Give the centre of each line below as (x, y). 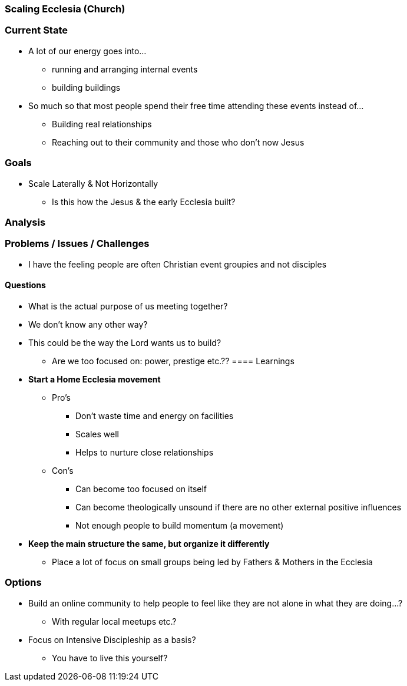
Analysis (25, 222)
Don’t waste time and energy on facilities (155, 415)
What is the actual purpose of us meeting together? (128, 306)
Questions (25, 285)
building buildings (86, 87)
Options (23, 583)
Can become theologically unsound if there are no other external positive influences (239, 507)
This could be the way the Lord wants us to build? (125, 342)
